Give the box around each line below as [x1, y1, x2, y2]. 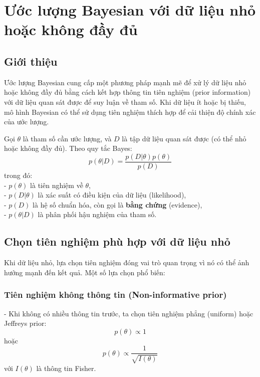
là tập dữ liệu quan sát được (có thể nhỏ [122, 133, 246, 143]
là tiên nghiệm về [30, 179, 83, 190]
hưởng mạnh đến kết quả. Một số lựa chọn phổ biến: [4, 267, 165, 277]
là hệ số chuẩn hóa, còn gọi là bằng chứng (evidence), [33, 199, 202, 210]
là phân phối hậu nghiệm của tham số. [38, 209, 157, 220]
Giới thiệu [4, 53, 58, 69]
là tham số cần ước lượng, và [23, 133, 112, 143]
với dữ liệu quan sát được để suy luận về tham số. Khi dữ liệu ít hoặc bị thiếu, [4, 96, 246, 107]
